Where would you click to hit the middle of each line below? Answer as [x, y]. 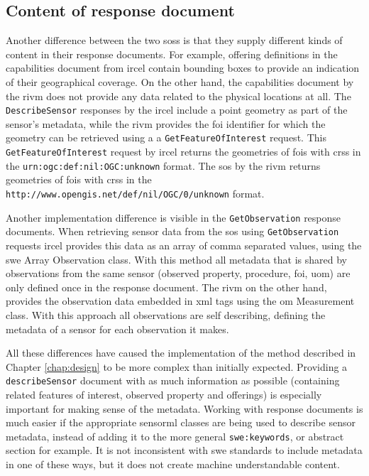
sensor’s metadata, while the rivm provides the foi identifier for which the [166, 123]
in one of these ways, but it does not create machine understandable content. [173, 464]
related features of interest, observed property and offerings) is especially [164, 394]
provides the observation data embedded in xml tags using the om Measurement [180, 301]
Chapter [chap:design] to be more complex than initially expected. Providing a [177, 366]
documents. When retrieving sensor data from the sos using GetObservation [172, 231]
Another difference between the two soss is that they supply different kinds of [174, 40]
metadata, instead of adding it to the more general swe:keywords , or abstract [175, 436]
